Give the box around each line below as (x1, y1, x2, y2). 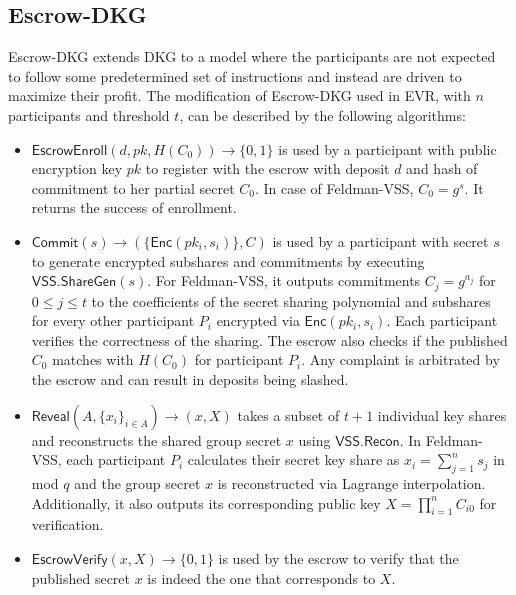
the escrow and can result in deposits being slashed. (31, 368, 349, 389)
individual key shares (377, 404, 507, 425)
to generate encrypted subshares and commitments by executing (31, 250, 425, 271)
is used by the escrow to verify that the (218, 547, 459, 568)
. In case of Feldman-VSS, (254, 177, 414, 198)
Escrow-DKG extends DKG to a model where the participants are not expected (8, 46, 496, 67)
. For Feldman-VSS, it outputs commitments (147, 270, 421, 291)
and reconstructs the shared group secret (31, 429, 282, 450)
